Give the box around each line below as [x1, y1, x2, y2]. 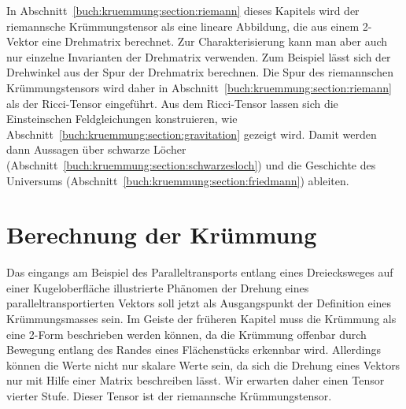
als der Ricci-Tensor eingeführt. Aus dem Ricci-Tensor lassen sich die [6, 95, 338, 111]
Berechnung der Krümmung [6, 218, 317, 251]
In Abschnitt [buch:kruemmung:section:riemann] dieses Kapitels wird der [6, 2, 360, 18]
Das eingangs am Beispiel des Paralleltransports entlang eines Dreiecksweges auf [6, 264, 393, 281]
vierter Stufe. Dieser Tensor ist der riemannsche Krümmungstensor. [6, 388, 332, 403]
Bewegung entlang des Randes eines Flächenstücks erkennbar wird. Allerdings [6, 341, 382, 358]
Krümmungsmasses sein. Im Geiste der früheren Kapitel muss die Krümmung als [6, 310, 397, 327]
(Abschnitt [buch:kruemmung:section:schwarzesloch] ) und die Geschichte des [6, 156, 376, 173]
